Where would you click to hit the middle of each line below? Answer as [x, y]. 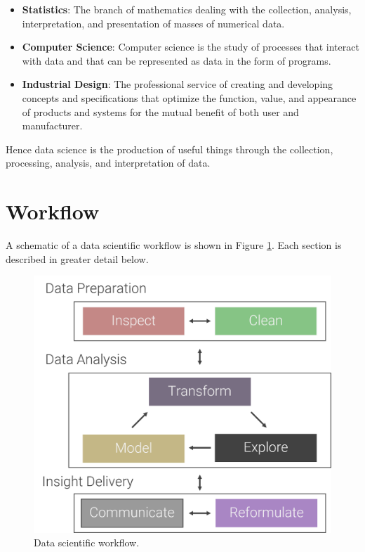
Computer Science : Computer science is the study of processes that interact [191, 47]
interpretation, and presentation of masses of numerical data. [153, 23]
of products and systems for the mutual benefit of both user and [160, 111]
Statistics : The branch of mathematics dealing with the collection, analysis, [187, 9]
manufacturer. [52, 126]
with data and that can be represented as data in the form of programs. [177, 60]
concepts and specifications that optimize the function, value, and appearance [189, 97]
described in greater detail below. [77, 258]
